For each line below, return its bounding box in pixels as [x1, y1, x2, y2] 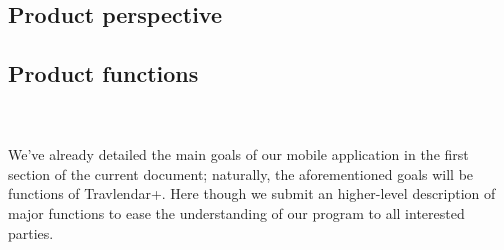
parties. [8, 222, 54, 243]
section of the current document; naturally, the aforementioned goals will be [8, 163, 474, 184]
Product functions [8, 58, 199, 89]
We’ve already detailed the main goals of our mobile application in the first [8, 144, 469, 165]
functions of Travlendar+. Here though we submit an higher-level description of [8, 183, 496, 204]
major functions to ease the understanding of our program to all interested [8, 202, 465, 223]
